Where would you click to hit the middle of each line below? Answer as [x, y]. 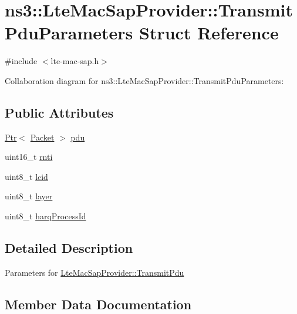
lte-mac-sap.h [75, 61]
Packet [42, 137]
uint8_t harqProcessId [45, 216]
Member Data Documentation [98, 304]
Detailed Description [69, 248]
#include [21, 61]
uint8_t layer [29, 196]
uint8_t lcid [26, 176]
